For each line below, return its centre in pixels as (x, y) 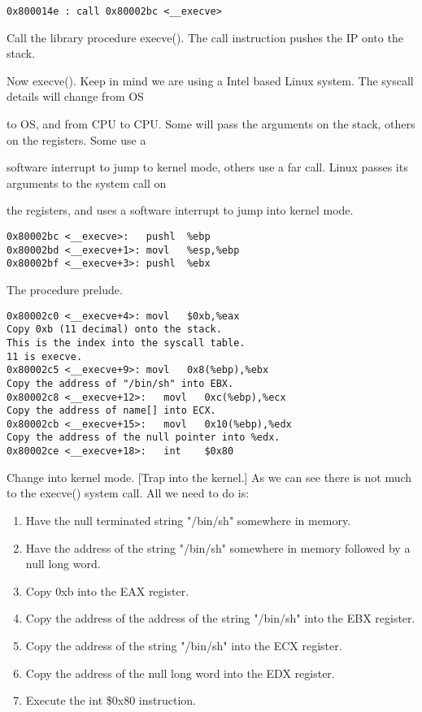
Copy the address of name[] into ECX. (111, 411)
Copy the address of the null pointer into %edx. (144, 438)
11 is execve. (45, 356)
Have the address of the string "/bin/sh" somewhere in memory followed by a (218, 547)
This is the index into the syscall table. (126, 343)
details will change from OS (75, 96)
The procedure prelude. (65, 289)
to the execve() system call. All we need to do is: (128, 493)
